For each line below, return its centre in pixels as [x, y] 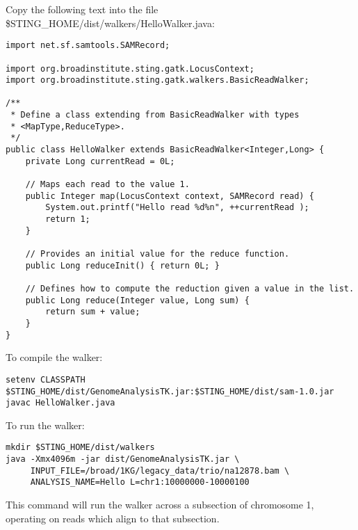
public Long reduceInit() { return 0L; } [122, 265]
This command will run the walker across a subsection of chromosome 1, [160, 505]
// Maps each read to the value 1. [107, 185]
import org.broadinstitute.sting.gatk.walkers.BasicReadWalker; [157, 80]
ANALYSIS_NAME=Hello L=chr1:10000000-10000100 [140, 482]
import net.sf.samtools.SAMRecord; [88, 46]
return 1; [68, 219]
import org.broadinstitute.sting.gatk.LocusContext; [130, 69]
